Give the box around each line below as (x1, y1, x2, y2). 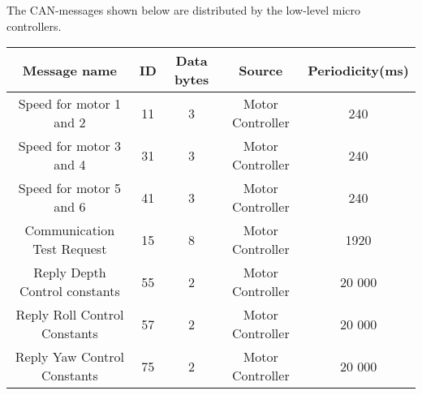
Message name (22, 60, 117, 79)
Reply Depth (33, 263, 106, 282)
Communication (24, 221, 115, 240)
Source (239, 60, 283, 79)
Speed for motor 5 (18, 178, 122, 198)
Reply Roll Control (15, 305, 124, 324)
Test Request (32, 239, 107, 259)
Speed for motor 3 (18, 136, 122, 156)
